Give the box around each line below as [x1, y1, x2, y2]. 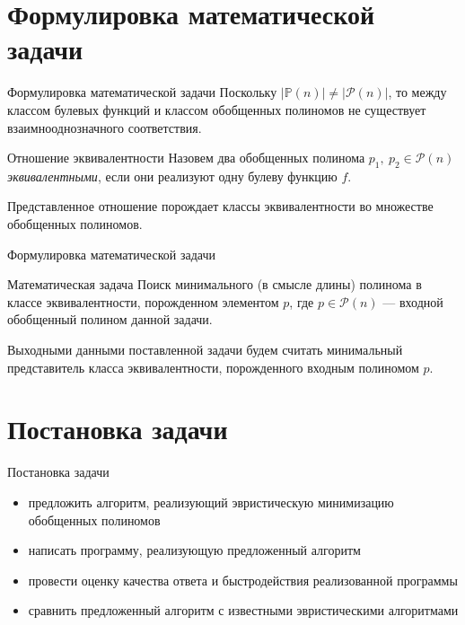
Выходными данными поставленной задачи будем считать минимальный [7, 340, 403, 359]
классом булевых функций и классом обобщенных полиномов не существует [7, 100, 426, 119]
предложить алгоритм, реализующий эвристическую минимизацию [28, 492, 394, 511]
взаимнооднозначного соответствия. [7, 118, 202, 136]
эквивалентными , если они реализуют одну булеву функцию [7, 166, 338, 185]
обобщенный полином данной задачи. [7, 310, 213, 329]
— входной [382, 292, 443, 311]
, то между [388, 83, 447, 101]
